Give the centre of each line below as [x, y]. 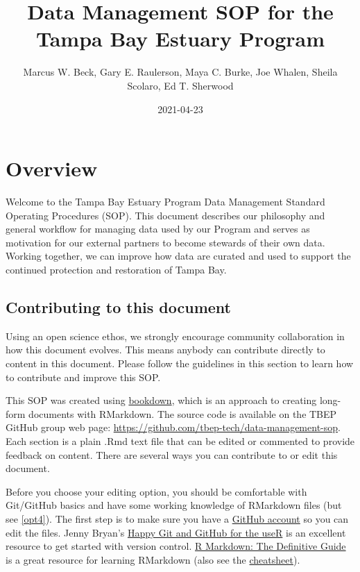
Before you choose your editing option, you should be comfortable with [156, 491]
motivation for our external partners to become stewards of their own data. [165, 242]
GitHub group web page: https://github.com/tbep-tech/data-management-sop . [173, 427]
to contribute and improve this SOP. [83, 377]
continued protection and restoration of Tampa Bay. [116, 269]
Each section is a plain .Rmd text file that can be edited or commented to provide [180, 440]
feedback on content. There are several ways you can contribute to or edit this [172, 454]
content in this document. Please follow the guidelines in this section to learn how [180, 363]
